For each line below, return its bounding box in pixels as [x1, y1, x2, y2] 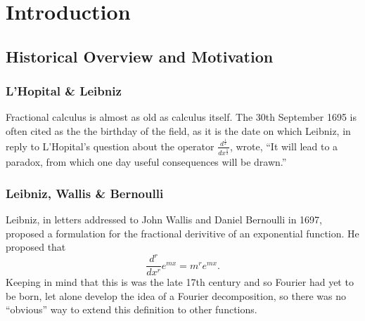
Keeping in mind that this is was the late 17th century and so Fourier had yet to [6, 275, 354, 289]
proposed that [6, 240, 66, 254]
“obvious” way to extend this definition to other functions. [6, 302, 257, 317]
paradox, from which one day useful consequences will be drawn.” [6, 155, 287, 169]
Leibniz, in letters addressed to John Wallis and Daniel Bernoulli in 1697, [6, 211, 323, 226]
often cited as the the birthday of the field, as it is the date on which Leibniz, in [6, 123, 351, 138]
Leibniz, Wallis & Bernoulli [6, 184, 164, 202]
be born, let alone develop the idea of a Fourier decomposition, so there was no [6, 288, 346, 303]
